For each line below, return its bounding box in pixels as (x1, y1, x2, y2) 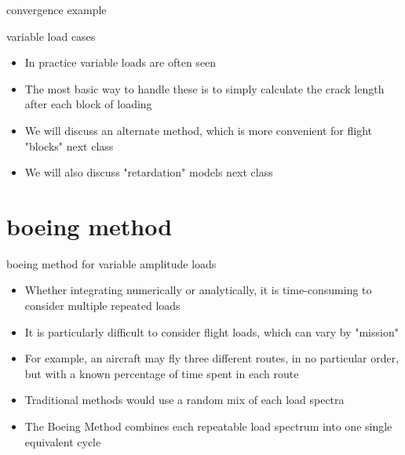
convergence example (6, 2, 107, 17)
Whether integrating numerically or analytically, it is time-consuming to (24, 282, 372, 298)
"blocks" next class (24, 137, 114, 154)
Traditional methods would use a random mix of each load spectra (24, 391, 345, 408)
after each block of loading (24, 96, 152, 112)
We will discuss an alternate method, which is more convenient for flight (24, 122, 372, 138)
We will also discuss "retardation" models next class (24, 164, 273, 180)
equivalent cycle (24, 433, 101, 450)
